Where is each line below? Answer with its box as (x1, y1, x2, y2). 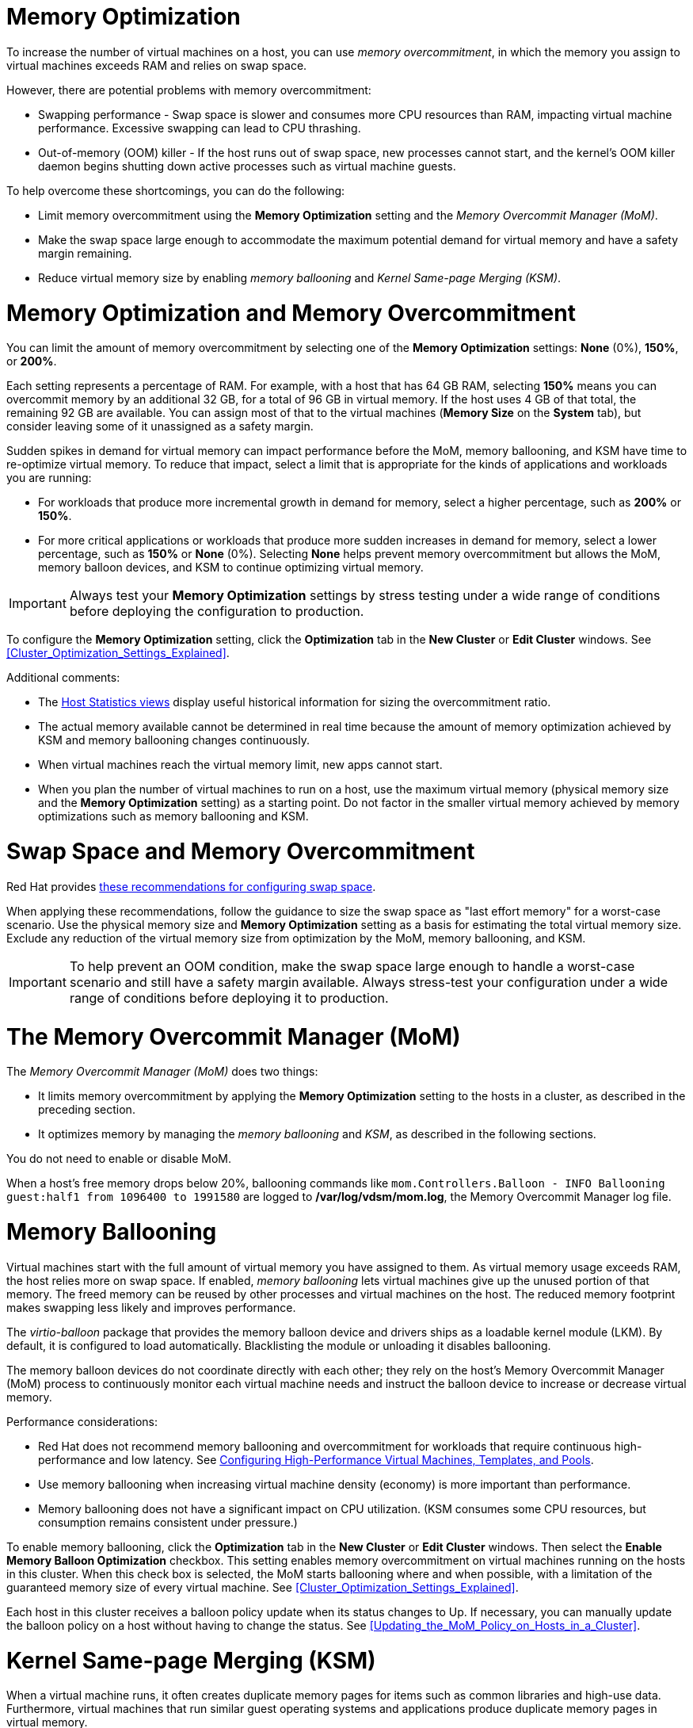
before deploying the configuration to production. (69, 603, 364, 620)
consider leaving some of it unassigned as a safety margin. (6, 419, 314, 434)
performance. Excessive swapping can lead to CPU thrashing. (38, 120, 361, 135)
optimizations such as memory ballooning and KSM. (38, 809, 309, 824)
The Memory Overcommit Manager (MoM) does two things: (6, 1065, 318, 1079)
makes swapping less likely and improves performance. (6, 1300, 296, 1314)
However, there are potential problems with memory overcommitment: (6, 82, 371, 97)
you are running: (6, 471, 92, 485)
